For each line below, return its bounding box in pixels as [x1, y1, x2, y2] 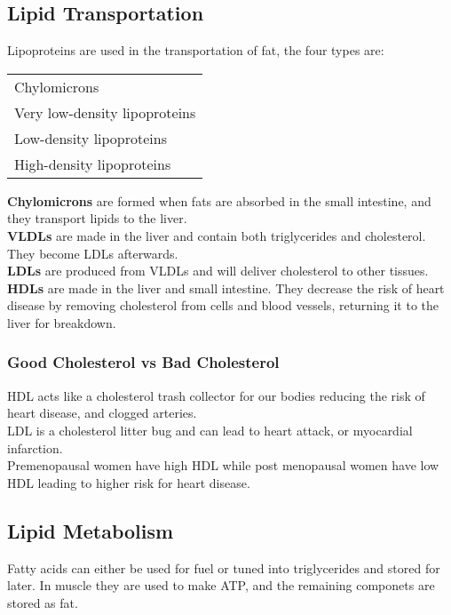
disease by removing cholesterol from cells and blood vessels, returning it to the [7, 296, 439, 315]
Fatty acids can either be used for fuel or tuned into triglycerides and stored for [7, 558, 440, 577]
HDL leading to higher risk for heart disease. [7, 473, 250, 491]
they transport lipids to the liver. [7, 209, 187, 228]
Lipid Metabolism [7, 516, 174, 544]
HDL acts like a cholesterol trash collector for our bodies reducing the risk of [7, 386, 425, 404]
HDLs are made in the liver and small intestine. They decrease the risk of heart [7, 278, 445, 297]
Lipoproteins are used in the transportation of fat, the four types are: [7, 41, 384, 60]
